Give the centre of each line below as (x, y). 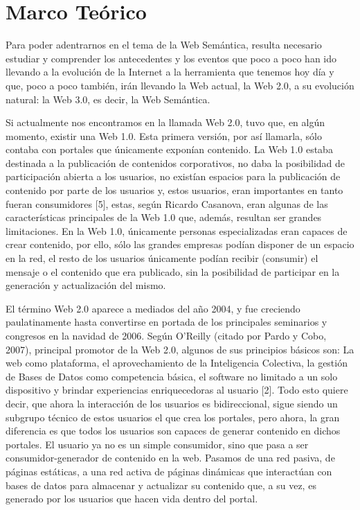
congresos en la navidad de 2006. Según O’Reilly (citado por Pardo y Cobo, (166, 335)
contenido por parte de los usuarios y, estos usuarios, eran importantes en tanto (174, 190)
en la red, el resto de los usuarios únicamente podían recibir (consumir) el (162, 258)
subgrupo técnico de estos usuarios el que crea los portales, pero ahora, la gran (173, 417)
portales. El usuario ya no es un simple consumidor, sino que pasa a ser (157, 444)
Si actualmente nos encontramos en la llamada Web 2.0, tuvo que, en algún (165, 122)
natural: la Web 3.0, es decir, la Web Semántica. (108, 99)
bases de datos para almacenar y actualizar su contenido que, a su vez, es (161, 485)
